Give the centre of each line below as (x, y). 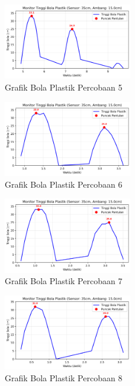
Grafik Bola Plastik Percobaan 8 (64, 377)
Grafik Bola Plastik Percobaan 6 (64, 184)
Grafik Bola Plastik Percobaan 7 (64, 281)
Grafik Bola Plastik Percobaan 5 (64, 87)
